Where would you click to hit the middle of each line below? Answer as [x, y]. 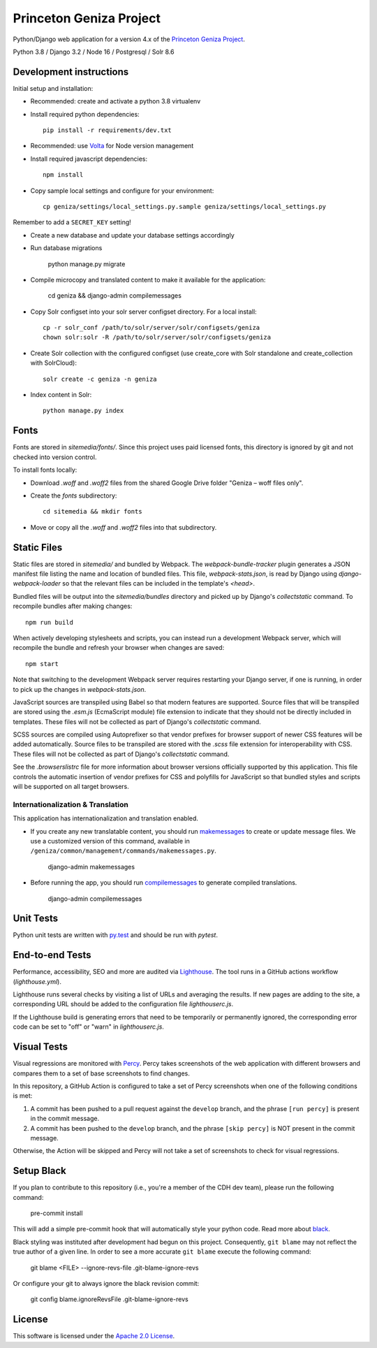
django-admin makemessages [91, 867]
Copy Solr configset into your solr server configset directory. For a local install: [144, 312]
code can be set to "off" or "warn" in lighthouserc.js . [88, 1027]
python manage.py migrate [87, 264]
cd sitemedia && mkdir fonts [93, 512]
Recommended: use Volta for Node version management [112, 146]
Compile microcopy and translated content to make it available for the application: [148, 280]
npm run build [49, 622]
